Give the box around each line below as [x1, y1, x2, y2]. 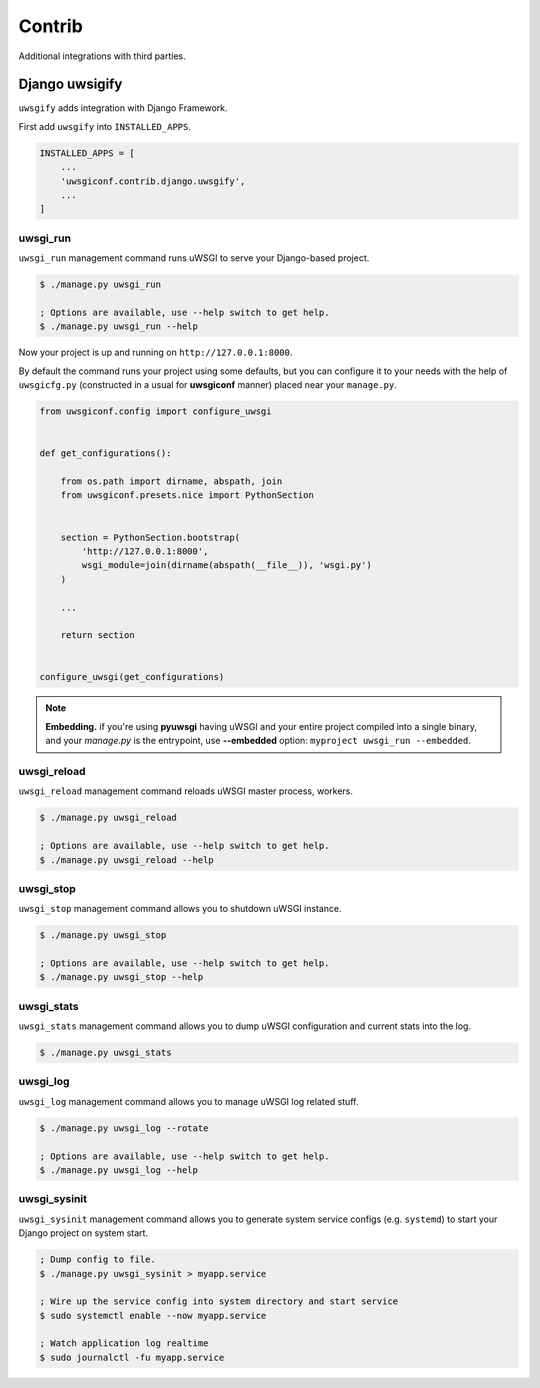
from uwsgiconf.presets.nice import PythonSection [60, 490, 314, 501]
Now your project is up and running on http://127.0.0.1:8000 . [18, 346, 293, 359]
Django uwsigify [18, 76, 123, 93]
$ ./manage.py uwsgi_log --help [39, 1165, 199, 1176]
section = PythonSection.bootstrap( [60, 531, 240, 543]
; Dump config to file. [39, 1254, 157, 1265]
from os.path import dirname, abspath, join [60, 475, 283, 487]
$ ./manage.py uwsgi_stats [39, 1047, 172, 1059]
